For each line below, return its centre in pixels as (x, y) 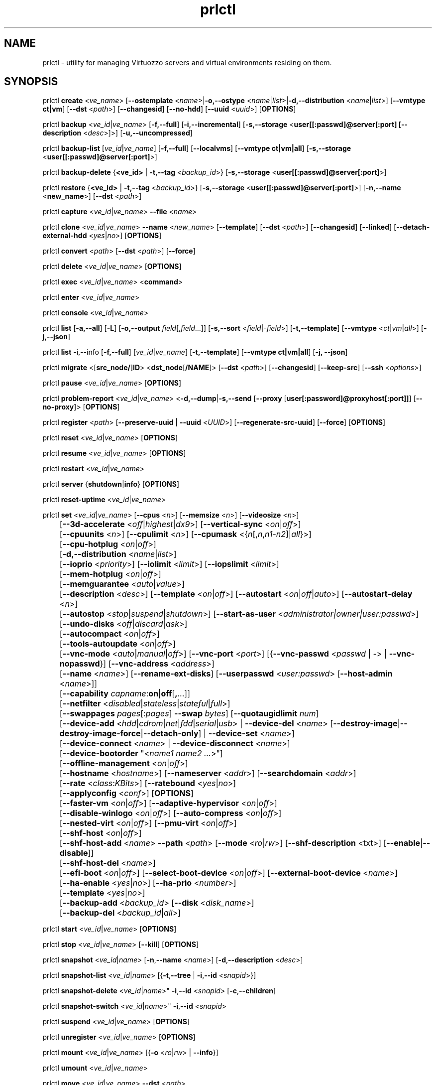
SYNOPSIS (31, 82)
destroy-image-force (100, 734)
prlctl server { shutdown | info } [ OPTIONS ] (111, 484)
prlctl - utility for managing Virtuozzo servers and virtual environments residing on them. (187, 62)
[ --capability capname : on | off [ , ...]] (125, 694)
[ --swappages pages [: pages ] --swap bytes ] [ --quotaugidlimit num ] (189, 714)
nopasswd (80, 664)
